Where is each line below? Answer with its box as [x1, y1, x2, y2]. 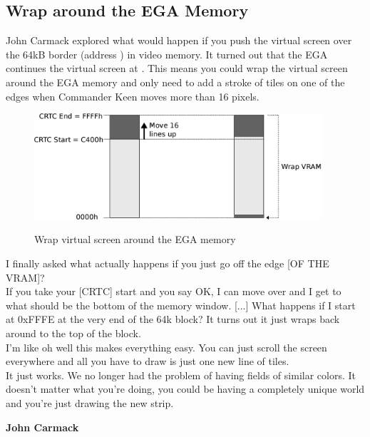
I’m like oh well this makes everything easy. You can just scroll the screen [6, 339, 327, 354]
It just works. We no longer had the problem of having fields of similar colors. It [6, 367, 356, 382]
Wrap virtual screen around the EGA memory [34, 232, 236, 247]
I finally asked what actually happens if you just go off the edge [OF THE [6, 256, 329, 271]
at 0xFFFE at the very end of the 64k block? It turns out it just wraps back [6, 312, 340, 327]
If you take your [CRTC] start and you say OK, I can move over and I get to [6, 284, 341, 299]
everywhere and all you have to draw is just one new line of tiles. [6, 354, 289, 369]
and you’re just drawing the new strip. [6, 395, 174, 410]
